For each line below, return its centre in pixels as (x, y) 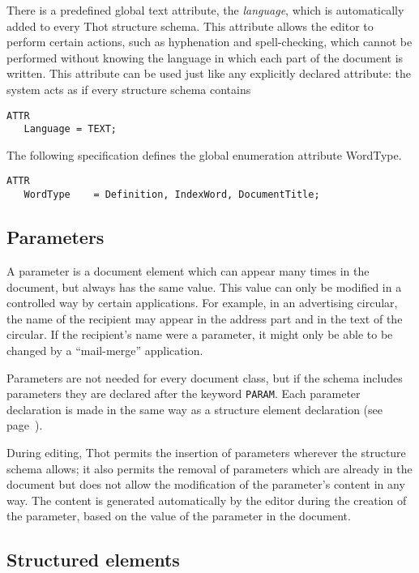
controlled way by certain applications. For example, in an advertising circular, (202, 303)
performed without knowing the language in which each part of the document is (205, 57)
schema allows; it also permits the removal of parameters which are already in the (209, 468)
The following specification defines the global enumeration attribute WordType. (204, 154)
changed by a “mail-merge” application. (105, 350)
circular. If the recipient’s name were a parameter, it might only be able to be (200, 334)
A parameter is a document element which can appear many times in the (188, 270)
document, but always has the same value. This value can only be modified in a (204, 286)
